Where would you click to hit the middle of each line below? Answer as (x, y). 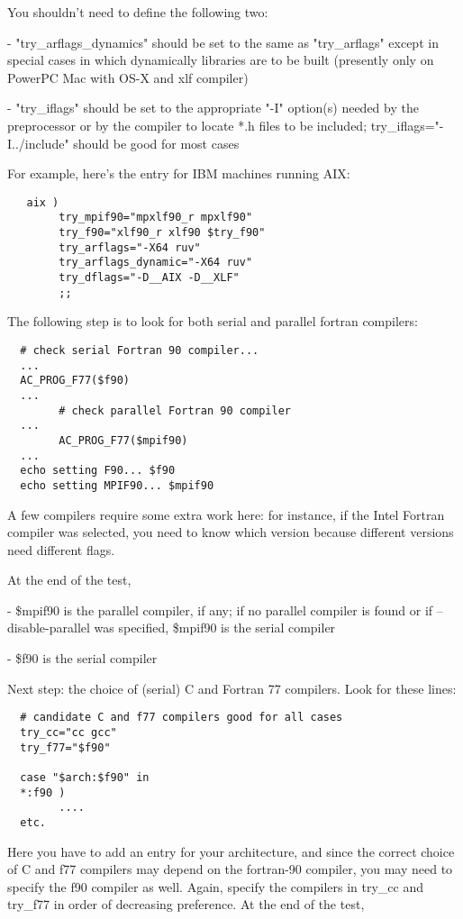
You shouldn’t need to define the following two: (138, 12)
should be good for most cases (156, 143)
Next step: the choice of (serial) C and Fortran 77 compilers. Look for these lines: (232, 688)
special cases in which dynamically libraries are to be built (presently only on (221, 60)
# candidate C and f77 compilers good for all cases (182, 718)
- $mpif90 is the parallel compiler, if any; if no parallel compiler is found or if (220, 610)
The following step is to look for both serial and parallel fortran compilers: (213, 321)
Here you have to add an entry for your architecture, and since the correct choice (231, 851)
